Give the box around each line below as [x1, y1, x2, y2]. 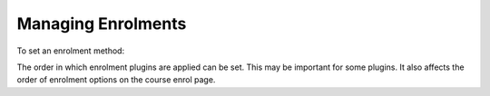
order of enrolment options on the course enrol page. [16, 74, 216, 85]
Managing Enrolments [16, 14, 187, 34]
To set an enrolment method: [16, 45, 125, 56]
